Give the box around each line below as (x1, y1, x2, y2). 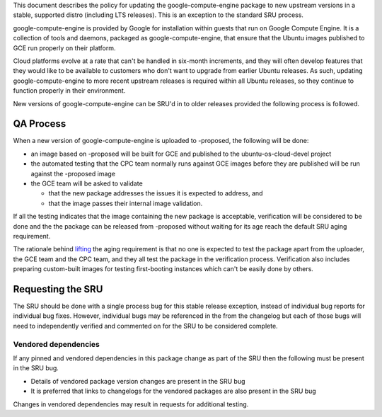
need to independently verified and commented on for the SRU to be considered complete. (13, 321, 279, 330)
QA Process (13, 118, 66, 130)
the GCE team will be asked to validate (30, 179, 143, 188)
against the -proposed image (30, 169, 116, 178)
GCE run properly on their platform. (13, 43, 116, 52)
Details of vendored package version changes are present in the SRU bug (30, 377, 245, 385)
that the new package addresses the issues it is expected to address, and (48, 189, 263, 198)
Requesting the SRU (13, 283, 103, 295)
